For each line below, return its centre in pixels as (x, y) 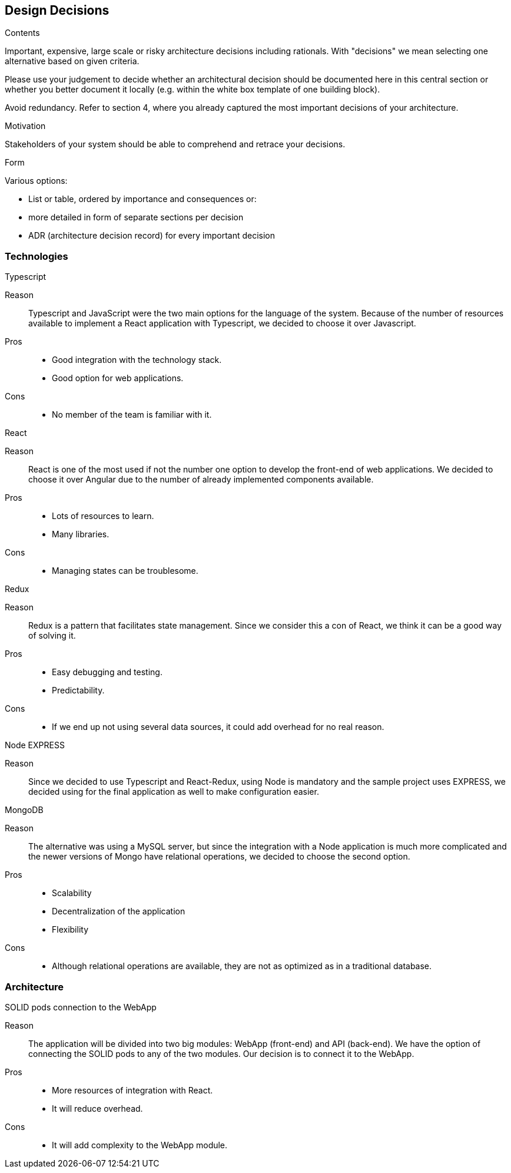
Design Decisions (57, 10)
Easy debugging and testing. (107, 672)
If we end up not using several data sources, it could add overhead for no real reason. (218, 727)
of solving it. (52, 636)
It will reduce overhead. (97, 1108)
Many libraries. (81, 534)
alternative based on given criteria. (72, 61)
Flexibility (70, 930)
